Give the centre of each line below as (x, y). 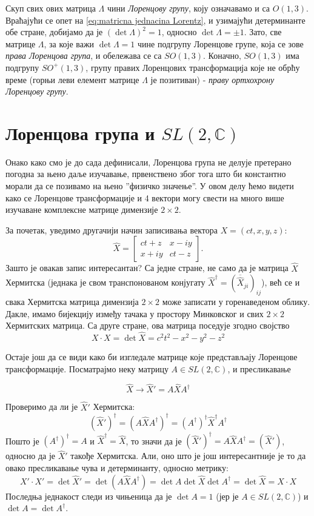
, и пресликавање (259, 368)
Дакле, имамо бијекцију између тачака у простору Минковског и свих (135, 313)
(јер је (227, 496)
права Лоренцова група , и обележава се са (84, 55)
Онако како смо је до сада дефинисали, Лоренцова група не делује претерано (149, 162)
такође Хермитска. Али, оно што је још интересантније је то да (188, 456)
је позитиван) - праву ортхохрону (212, 79)
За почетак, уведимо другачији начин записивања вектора (112, 230)
